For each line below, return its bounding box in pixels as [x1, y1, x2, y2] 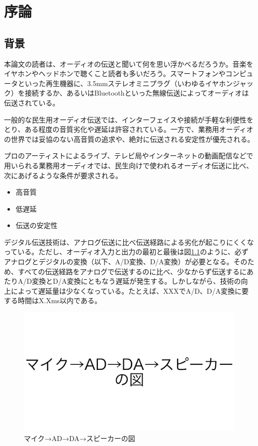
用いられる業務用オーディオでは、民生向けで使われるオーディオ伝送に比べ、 [4, 160, 254, 170]
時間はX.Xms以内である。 [17, 295, 101, 306]
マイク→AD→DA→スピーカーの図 [24, 433, 135, 443]
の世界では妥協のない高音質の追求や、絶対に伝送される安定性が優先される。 [4, 133, 255, 144]
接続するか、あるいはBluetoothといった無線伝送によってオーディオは [24, 88, 249, 98]
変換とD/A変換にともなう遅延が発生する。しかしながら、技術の [32, 276, 241, 286]
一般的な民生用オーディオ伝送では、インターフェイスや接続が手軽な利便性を [4, 114, 254, 124]
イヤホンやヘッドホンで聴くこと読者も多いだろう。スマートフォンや [4, 68, 226, 79]
